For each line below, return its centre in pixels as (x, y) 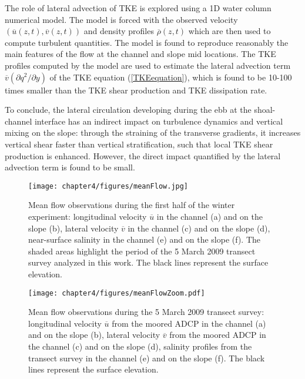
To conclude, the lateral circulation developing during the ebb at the (128, 110)
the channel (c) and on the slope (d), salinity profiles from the (140, 346)
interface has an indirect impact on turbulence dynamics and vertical (159, 121)
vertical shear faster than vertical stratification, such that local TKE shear (139, 144)
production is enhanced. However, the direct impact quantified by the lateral (143, 155)
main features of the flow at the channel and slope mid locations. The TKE (140, 54)
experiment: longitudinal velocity (88, 216)
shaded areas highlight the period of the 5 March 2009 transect (142, 251)
